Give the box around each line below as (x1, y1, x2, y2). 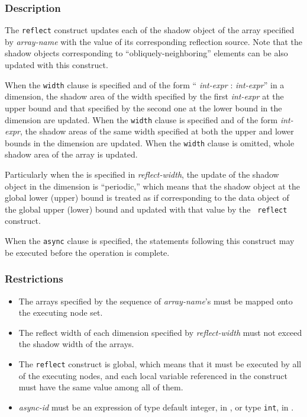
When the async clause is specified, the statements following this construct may (5, 235, 295, 247)
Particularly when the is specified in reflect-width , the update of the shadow (5, 168, 279, 180)
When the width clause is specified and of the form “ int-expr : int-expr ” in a (5, 78, 285, 91)
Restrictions (5, 271, 63, 286)
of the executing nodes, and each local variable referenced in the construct (18, 369, 287, 381)
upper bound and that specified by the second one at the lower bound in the (5, 101, 282, 114)
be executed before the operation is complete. (5, 246, 170, 258)
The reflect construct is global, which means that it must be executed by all (18, 357, 302, 370)
